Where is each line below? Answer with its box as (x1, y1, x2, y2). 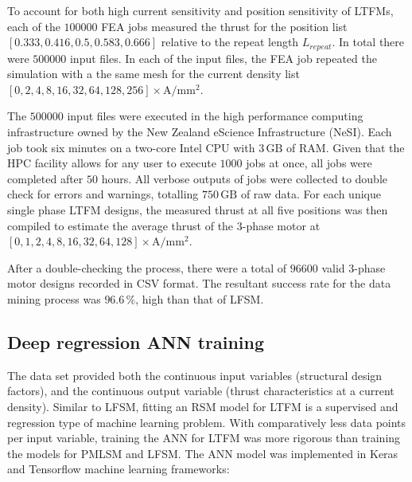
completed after (7, 170, 84, 186)
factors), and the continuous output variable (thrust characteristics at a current (7, 382, 395, 399)
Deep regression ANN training (7, 329, 265, 354)
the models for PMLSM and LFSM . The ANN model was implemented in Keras (7, 445, 398, 461)
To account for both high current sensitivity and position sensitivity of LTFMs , (7, 2, 394, 18)
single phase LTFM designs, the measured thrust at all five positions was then (7, 201, 388, 217)
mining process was (7, 290, 101, 307)
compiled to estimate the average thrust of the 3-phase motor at (7, 217, 321, 233)
